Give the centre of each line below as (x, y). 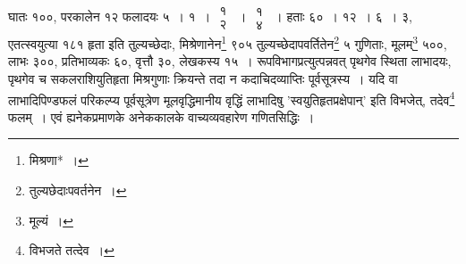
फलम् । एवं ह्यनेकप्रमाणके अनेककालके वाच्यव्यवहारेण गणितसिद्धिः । (161, 116)
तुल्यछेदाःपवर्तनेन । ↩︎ (78, 190)
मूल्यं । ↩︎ (51, 220)
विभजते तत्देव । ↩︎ (72, 250)
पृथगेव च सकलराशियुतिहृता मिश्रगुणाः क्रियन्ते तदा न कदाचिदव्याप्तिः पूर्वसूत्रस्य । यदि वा (203, 78)
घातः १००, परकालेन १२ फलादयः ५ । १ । (110, 16)
